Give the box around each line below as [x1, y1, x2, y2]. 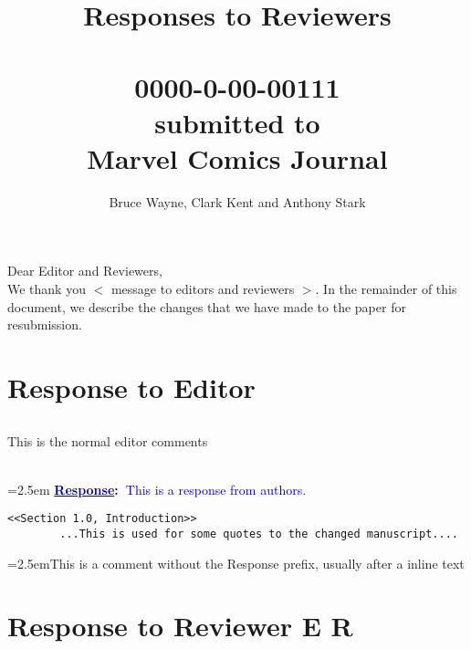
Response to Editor [7, 369, 256, 406]
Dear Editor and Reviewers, [7, 261, 162, 280]
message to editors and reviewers [110, 279, 295, 298]
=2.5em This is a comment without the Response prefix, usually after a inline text [7, 553, 465, 572]
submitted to [154, 103, 320, 141]
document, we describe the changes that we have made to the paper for [7, 297, 406, 316]
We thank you [7, 279, 86, 298]
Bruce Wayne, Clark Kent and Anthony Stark [109, 192, 366, 211]
